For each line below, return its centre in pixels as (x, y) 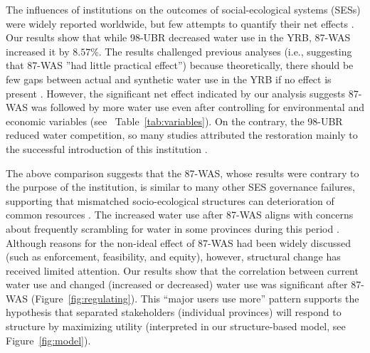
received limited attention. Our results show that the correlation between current (182, 270)
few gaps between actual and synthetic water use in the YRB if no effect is (169, 79)
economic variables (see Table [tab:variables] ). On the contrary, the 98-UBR (174, 121)
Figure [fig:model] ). (48, 340)
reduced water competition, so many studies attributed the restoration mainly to (182, 135)
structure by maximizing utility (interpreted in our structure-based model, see (176, 326)
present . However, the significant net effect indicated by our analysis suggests (176, 93)
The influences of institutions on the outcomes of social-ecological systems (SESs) (183, 9)
